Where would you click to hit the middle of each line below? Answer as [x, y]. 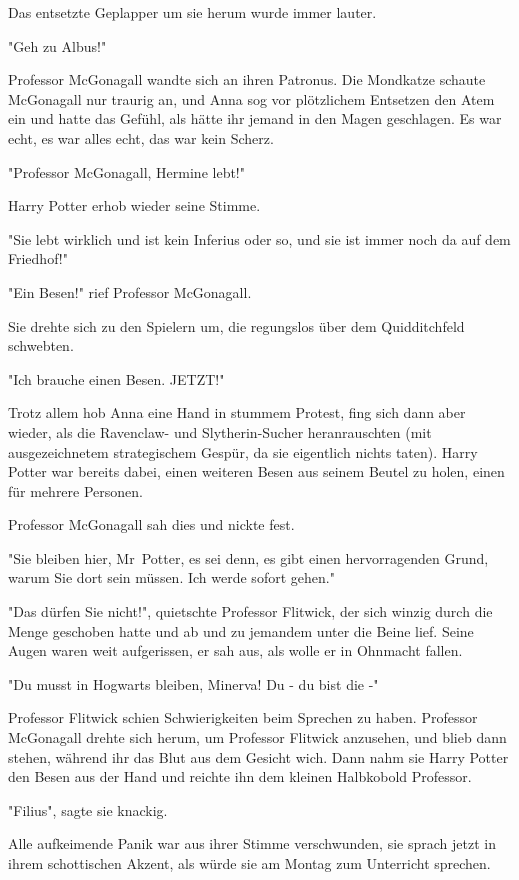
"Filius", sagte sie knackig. [88, 809]
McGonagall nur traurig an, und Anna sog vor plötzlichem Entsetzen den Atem [251, 98]
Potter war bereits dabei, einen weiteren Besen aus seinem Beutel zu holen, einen [256, 471]
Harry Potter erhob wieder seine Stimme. [134, 205]
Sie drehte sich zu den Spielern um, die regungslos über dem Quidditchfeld [236, 325]
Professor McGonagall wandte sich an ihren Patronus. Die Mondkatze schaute [247, 79]
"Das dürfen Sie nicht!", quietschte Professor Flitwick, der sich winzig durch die [250, 611]
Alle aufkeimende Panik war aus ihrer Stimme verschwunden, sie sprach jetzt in [252, 843]
